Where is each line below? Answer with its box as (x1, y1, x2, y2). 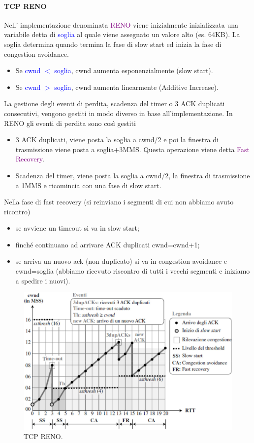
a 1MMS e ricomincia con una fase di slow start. (15, 180, 161, 190)
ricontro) (4, 206, 31, 216)
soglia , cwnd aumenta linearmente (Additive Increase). (54, 81, 219, 92)
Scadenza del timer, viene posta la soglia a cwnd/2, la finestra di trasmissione (15, 170, 250, 180)
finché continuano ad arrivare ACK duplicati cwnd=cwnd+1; (15, 239, 200, 249)
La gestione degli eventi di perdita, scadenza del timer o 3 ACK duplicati (4, 98, 225, 109)
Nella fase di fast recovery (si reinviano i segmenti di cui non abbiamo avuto (4, 197, 234, 207)
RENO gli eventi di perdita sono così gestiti (4, 118, 136, 128)
